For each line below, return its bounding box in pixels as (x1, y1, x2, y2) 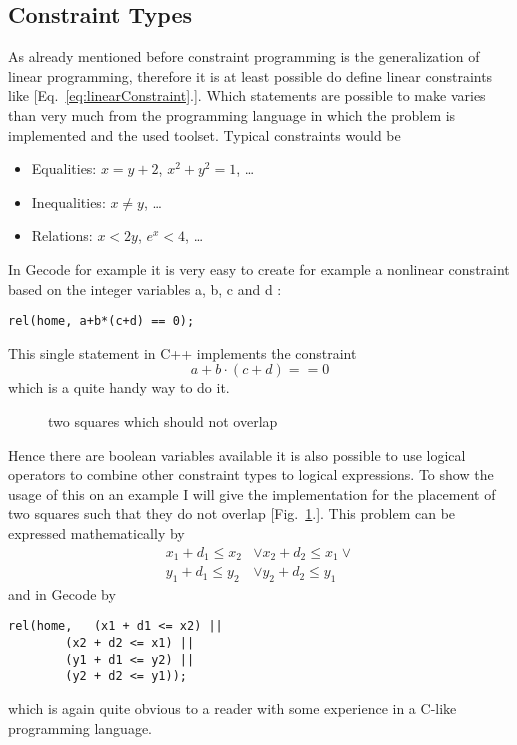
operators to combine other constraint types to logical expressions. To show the (8, 464, 494, 485)
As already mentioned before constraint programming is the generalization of (8, 46, 480, 67)
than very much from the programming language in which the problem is (8, 104, 456, 125)
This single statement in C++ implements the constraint (8, 342, 357, 363)
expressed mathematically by (8, 522, 185, 543)
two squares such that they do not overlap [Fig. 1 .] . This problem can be (8, 503, 456, 524)
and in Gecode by (8, 583, 116, 604)
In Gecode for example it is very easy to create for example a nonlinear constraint (8, 258, 510, 279)
